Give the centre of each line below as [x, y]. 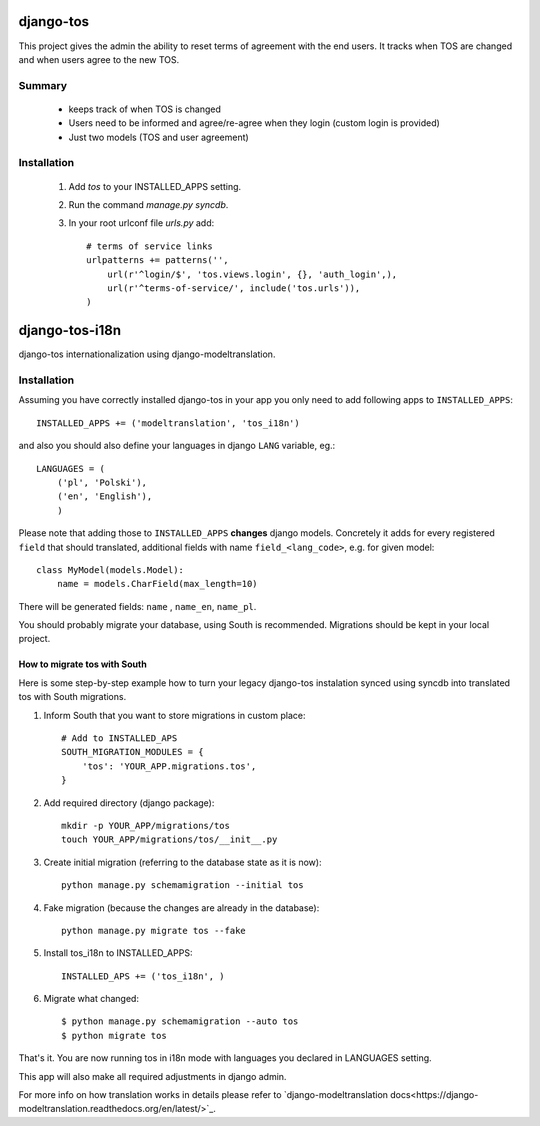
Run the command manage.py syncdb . [148, 204]
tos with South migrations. [72, 697]
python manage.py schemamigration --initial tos [182, 885]
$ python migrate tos [114, 1035]
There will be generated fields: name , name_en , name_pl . [137, 606]
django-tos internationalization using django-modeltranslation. [147, 354]
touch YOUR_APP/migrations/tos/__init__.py [169, 839]
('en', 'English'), [104, 496]
